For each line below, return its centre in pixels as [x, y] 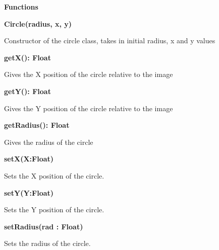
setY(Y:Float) [29, 192]
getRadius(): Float [37, 125]
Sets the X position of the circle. [54, 175]
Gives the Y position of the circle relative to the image [89, 108]
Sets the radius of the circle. [47, 243]
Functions [21, 7]
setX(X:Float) [29, 159]
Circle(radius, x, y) [38, 23]
